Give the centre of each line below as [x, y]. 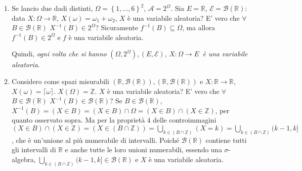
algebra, [24, 159]
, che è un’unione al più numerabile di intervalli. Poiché [95, 140]
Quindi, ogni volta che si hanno [59, 54]
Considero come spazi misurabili [60, 81]
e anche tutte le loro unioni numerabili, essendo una [144, 150]
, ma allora [198, 27]
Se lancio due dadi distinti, [52, 8]
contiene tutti [226, 140]
